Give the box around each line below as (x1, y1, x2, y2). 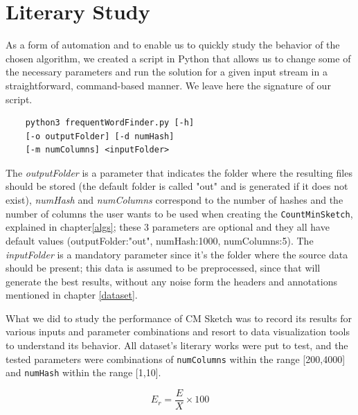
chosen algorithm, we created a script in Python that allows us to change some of (6, 51, 351, 65)
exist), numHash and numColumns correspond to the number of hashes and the (6, 193, 343, 207)
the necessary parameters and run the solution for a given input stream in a (6, 64, 328, 79)
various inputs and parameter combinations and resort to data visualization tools (6, 324, 350, 339)
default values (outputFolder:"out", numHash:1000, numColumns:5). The (6, 233, 314, 247)
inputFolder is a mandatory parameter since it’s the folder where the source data (6, 247, 348, 261)
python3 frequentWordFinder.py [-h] (25, 118, 195, 128)
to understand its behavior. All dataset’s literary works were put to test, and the (6, 338, 348, 353)
